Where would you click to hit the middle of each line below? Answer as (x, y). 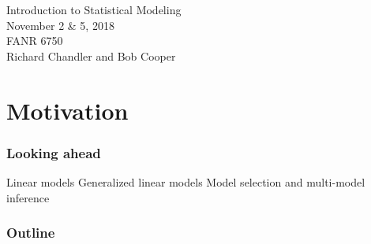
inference (28, 197)
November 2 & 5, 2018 (60, 25)
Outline (31, 233)
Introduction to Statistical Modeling (94, 9)
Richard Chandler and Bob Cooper (91, 55)
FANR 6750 (35, 41)
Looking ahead (54, 152)
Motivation (67, 110)
